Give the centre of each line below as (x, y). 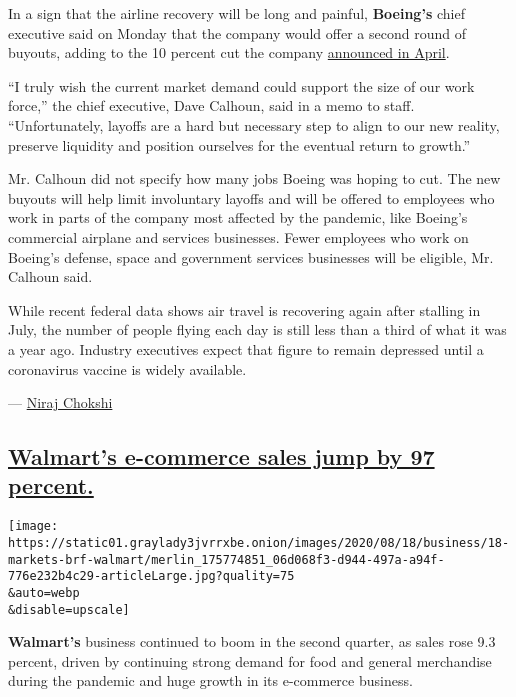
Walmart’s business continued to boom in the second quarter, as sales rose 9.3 (252, 641)
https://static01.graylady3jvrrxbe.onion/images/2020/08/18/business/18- (259, 542)
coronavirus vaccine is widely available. (127, 368)
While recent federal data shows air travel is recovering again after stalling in (244, 309)
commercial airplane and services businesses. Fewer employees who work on (238, 236)
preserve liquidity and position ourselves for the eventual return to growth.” (239, 144)
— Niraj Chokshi (60, 402)
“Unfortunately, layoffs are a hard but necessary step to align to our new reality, (254, 124)
